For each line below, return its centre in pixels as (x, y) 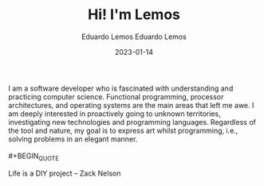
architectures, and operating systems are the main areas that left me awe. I (131, 105)
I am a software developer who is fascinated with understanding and (121, 88)
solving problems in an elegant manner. (73, 139)
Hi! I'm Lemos (134, 15)
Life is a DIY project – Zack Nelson (65, 173)
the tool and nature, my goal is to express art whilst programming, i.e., (123, 130)
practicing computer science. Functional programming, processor (116, 96)
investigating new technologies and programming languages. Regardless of (132, 122)
